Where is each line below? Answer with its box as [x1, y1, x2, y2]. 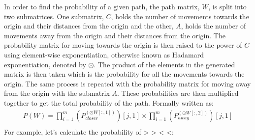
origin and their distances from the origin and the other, [4, 21, 174, 31]
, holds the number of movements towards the [111, 11, 249, 21]
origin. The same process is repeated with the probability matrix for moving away [4, 78, 251, 88]
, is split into [208, 1, 247, 11]
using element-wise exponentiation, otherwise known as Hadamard [4, 49, 204, 59]
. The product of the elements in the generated [94, 59, 235, 69]
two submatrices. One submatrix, [4, 11, 104, 21]
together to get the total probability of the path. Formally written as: [4, 97, 214, 108]
